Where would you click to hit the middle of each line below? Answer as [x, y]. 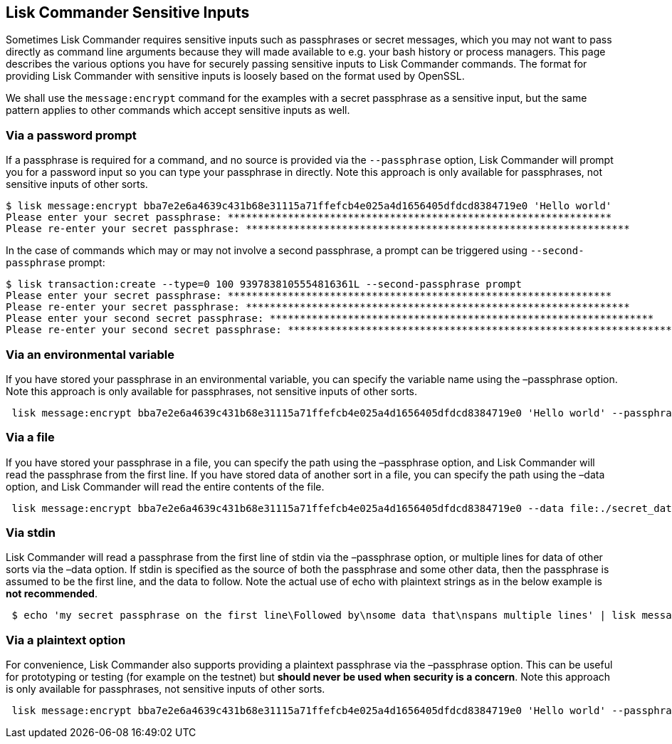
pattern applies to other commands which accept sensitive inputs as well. [178, 110]
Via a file [30, 438]
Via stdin [31, 533]
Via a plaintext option [66, 640]
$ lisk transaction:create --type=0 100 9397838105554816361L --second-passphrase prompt [264, 284]
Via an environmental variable [90, 354]
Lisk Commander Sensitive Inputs [128, 12]
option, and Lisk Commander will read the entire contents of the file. [165, 486]
